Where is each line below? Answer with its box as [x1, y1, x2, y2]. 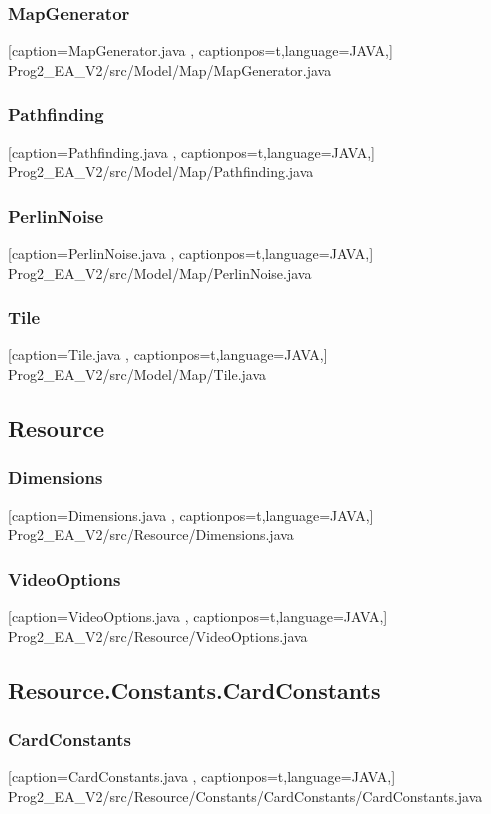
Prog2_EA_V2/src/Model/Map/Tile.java [8, 364, 267, 385]
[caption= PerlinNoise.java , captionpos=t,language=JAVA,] [8, 243, 374, 264]
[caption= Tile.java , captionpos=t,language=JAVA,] [8, 344, 328, 365]
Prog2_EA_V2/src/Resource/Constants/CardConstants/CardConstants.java [8, 785, 483, 806]
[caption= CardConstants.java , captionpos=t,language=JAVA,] [8, 766, 396, 787]
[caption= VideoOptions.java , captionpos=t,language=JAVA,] [8, 606, 388, 627]
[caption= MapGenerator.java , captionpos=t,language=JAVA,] [8, 40, 393, 61]
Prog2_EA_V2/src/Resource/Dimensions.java [8, 524, 294, 545]
